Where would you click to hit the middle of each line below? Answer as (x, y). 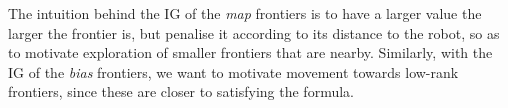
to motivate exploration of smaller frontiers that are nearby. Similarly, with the (250, 52)
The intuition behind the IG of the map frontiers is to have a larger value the (245, 13)
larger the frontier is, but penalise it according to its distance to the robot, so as (254, 32)
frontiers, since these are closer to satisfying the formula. (181, 91)
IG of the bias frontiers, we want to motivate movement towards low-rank (233, 71)
